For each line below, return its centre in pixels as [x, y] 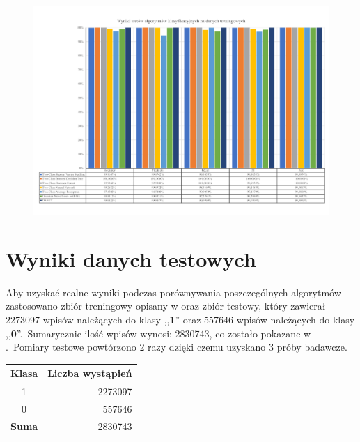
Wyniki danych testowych [131, 258]
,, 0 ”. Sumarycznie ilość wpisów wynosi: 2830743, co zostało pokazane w [158, 333]
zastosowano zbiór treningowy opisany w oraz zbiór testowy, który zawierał [166, 306]
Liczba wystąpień [90, 373]
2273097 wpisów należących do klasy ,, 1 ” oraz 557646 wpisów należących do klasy [180, 319]
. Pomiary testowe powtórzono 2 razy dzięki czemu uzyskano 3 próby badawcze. [177, 347]
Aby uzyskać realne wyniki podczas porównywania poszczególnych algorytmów [173, 292]
